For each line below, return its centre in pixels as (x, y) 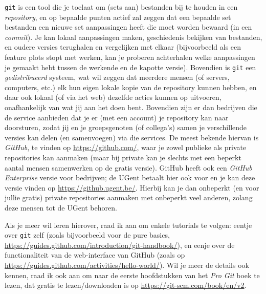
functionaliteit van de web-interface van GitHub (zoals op (95, 255)
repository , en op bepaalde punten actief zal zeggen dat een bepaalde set (118, 17)
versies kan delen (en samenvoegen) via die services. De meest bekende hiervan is (132, 137)
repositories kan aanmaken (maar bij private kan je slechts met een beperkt (123, 157)
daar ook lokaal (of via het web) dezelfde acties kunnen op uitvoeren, (113, 97)
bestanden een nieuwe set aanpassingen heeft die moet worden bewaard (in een (128, 27)
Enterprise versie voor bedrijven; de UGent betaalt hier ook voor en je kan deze (130, 177)
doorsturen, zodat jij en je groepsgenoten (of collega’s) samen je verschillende (126, 127)
